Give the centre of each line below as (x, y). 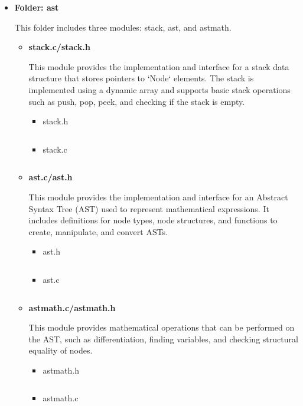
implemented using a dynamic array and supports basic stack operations (159, 89)
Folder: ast (37, 7)
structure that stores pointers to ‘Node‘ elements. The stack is (141, 78)
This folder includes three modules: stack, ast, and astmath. (123, 27)
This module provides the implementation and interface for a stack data (159, 66)
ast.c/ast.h (50, 177)
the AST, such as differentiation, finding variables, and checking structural (163, 339)
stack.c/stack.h (59, 47)
